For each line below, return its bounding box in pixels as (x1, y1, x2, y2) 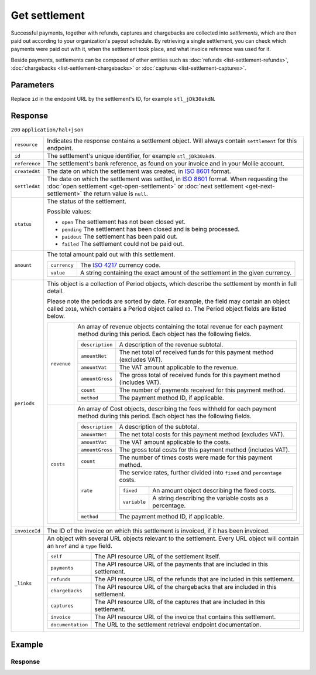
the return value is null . (83, 189, 149, 198)
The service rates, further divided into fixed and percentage (119, 469, 282, 477)
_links (14, 580, 32, 586)
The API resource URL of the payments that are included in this (94, 560, 269, 568)
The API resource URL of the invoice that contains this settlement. (94, 613, 276, 621)
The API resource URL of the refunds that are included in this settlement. (94, 575, 295, 584)
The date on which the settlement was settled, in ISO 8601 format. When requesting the (47, 175, 288, 183)
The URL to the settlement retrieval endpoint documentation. (94, 620, 262, 629)
